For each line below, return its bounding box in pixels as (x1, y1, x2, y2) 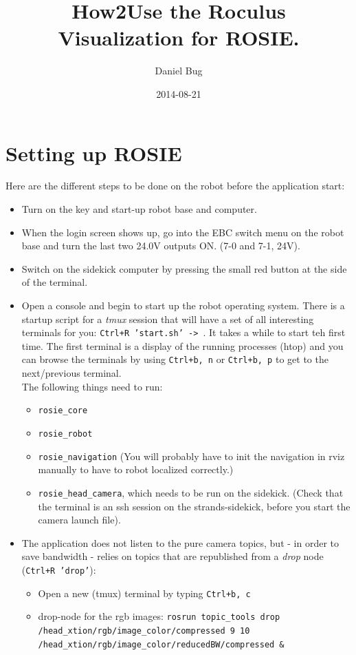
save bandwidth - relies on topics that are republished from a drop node (21, 549, 324, 563)
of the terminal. (21, 275, 88, 289)
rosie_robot (38, 428, 93, 439)
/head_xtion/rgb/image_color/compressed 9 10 (38, 625, 250, 636)
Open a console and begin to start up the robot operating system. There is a (21, 298, 345, 312)
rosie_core (38, 406, 88, 416)
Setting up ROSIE (5, 138, 182, 167)
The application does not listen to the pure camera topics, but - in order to (21, 535, 340, 550)
